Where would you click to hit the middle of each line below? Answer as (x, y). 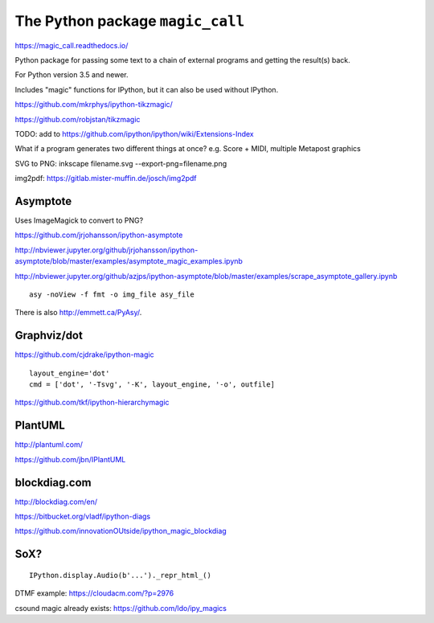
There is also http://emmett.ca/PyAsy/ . (78, 313)
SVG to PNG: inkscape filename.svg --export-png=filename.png (121, 163)
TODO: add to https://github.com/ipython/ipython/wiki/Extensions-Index (134, 133)
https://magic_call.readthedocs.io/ (72, 45)
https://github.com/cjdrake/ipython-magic (84, 355)
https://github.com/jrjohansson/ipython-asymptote (99, 235)
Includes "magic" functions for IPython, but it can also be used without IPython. (147, 89)
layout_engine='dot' (70, 373)
